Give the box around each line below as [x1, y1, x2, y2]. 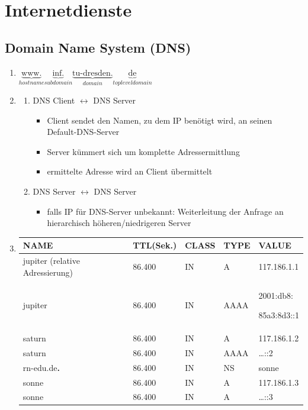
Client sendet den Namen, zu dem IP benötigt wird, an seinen [47, 114, 272, 126]
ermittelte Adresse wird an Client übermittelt [47, 165, 213, 177]
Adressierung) [23, 266, 73, 278]
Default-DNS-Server [47, 125, 120, 138]
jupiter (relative [23, 254, 80, 267]
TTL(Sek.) [133, 239, 177, 251]
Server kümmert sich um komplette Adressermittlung [47, 145, 240, 157]
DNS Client [33, 94, 75, 106]
